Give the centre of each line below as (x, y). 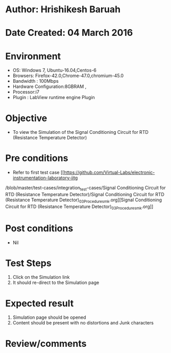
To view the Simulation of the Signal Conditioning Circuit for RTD (81, 132)
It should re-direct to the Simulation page (56, 283)
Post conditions (39, 228)
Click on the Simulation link (41, 277)
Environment (33, 56)
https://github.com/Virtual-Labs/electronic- (109, 173)
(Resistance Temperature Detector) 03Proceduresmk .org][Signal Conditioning (84, 200)
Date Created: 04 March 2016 (69, 33)
